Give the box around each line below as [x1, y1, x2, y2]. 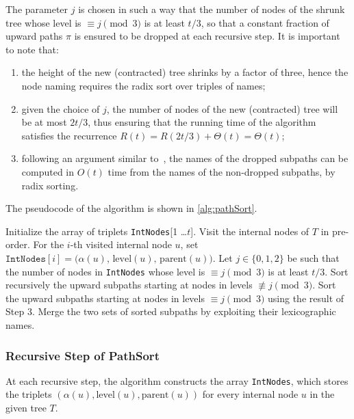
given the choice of [21, 101, 100, 116]
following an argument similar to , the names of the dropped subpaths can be [21, 151, 349, 165]
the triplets [5, 387, 52, 401]
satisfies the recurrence [21, 128, 117, 142]
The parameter [5, 2, 68, 16]
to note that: [5, 42, 59, 56]
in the [309, 387, 335, 401]
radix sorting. [21, 178, 79, 192]
